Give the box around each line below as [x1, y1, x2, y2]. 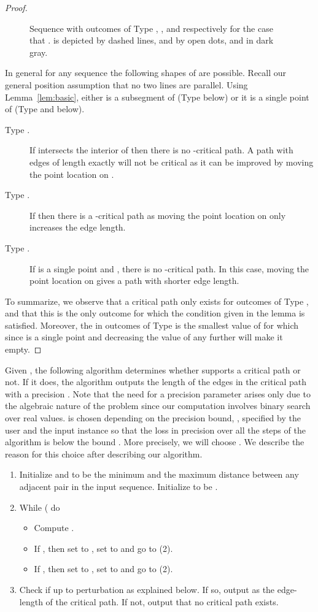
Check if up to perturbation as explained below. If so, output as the [19, 583, 275, 595]
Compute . [34, 521, 74, 534]
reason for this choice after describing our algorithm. [5, 447, 203, 460]
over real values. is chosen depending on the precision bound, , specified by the [5, 411, 301, 424]
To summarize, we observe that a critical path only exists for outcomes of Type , [5, 294, 309, 307]
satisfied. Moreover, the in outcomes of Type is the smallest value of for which [5, 318, 299, 331]
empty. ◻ [5, 343, 42, 356]
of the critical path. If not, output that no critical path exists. [45, 595, 279, 608]
